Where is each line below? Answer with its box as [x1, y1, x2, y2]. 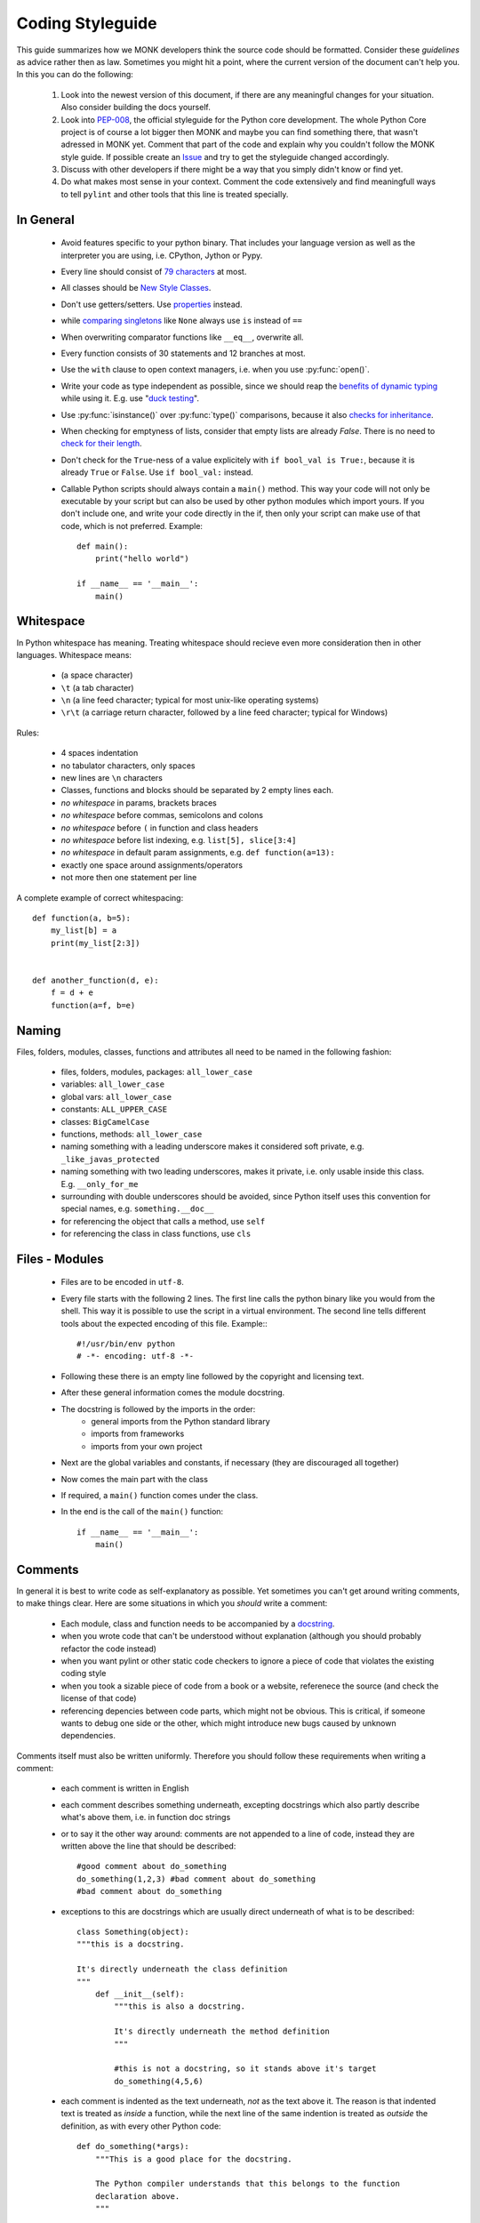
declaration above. [94, 2191, 180, 2201]
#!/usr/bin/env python [76, 1339, 176, 1349]
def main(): [76, 542, 129, 551]
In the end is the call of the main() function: [60, 1506, 224, 1517]
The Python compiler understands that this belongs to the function [94, 2179, 400, 2189]
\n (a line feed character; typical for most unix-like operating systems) [60, 694, 319, 706]
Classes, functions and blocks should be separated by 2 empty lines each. [60, 785, 334, 796]
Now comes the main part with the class [60, 1473, 209, 1484]
